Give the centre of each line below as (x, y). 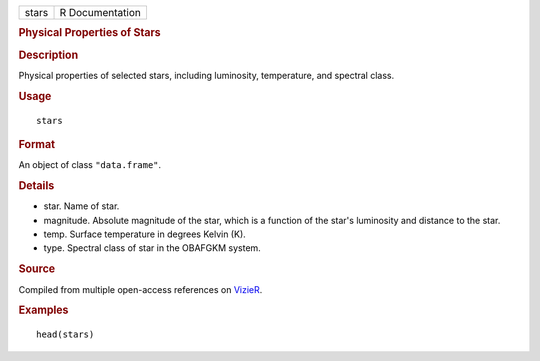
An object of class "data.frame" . (90, 165)
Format (36, 144)
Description (48, 55)
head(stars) (65, 334)
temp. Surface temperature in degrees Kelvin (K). (145, 234)
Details (36, 186)
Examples (43, 310)
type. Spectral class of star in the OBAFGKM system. (152, 248)
